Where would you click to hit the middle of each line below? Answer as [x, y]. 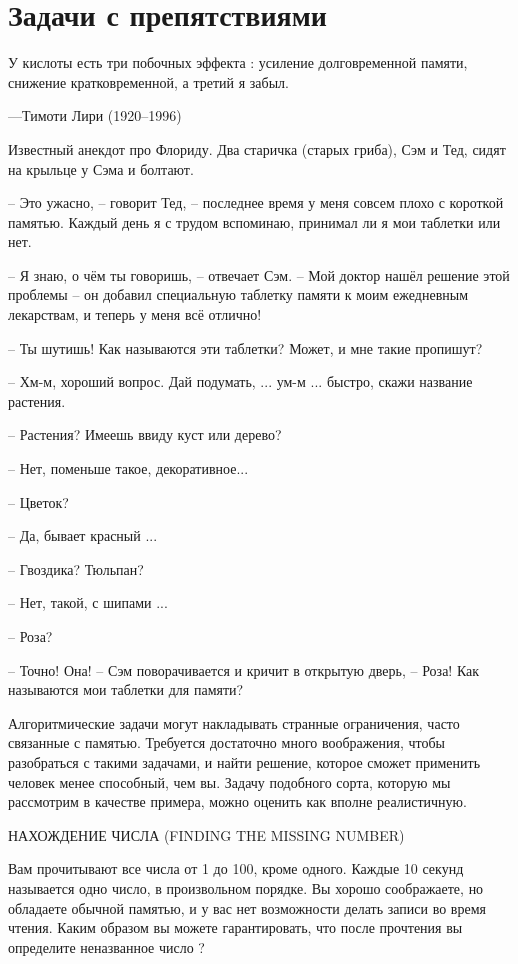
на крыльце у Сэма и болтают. [101, 168]
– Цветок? [38, 501]
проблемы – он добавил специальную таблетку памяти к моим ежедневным [238, 294]
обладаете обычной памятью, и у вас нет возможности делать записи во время [247, 907]
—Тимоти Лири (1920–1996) [95, 115]
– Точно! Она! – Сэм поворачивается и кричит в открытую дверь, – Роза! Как [244, 669]
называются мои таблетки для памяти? [126, 689]
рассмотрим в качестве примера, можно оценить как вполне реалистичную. [237, 801]
